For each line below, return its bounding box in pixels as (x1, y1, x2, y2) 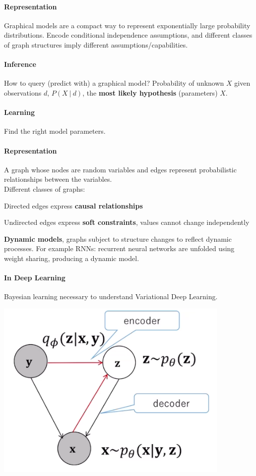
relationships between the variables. (4, 174, 112, 184)
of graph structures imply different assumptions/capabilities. (4, 39, 188, 50)
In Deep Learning (4, 272, 65, 283)
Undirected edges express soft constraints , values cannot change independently (4, 217, 250, 227)
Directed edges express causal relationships (4, 200, 143, 211)
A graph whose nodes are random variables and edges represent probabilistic (4, 164, 237, 174)
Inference (4, 59, 36, 69)
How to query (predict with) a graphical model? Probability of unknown (4, 78, 224, 88)
